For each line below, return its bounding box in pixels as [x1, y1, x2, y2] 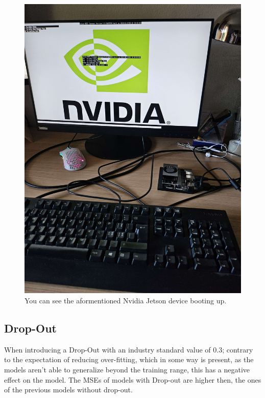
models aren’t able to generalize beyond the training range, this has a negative [4, 364, 250, 374]
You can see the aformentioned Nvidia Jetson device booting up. [25, 295, 227, 305]
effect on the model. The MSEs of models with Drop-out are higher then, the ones [4, 374, 261, 385]
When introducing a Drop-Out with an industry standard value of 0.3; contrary [4, 344, 253, 355]
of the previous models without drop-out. [4, 384, 133, 395]
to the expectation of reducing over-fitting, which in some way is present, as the [4, 354, 254, 365]
